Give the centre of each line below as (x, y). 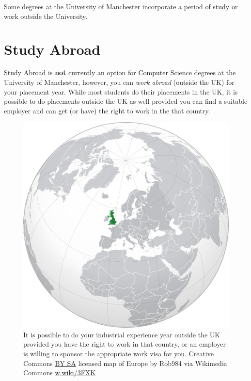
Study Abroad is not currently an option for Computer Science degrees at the (120, 72)
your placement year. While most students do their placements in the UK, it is (121, 91)
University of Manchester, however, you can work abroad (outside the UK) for (119, 82)
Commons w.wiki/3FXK (60, 373)
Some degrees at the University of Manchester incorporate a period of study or (121, 6)
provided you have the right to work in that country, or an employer (125, 344)
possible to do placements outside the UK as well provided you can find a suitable (126, 101)
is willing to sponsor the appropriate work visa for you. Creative (118, 354)
